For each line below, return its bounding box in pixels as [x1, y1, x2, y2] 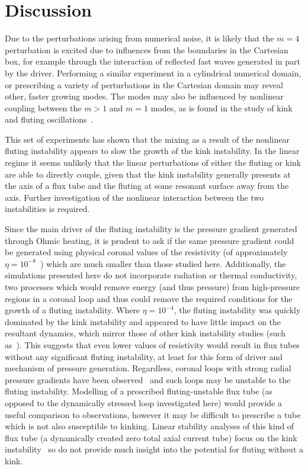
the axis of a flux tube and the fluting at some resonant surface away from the [5, 179, 289, 192]
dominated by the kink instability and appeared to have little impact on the [5, 315, 281, 327]
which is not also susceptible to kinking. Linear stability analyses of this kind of [5, 420, 294, 432]
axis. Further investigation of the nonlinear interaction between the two [5, 191, 264, 203]
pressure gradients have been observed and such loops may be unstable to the [5, 373, 291, 386]
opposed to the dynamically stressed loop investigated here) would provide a [5, 396, 282, 409]
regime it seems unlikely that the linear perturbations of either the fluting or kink [5, 156, 301, 169]
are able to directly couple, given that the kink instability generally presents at [5, 168, 291, 180]
